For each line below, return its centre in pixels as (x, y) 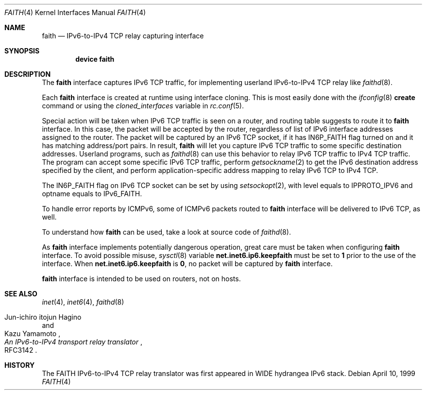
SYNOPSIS (22, 51)
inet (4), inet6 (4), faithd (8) (83, 302)
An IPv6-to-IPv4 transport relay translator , (74, 342)
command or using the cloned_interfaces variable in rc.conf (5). (143, 106)
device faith (95, 59)
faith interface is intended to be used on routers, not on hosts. (141, 279)
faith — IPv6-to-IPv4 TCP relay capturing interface (123, 36)
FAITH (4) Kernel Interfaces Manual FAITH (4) (75, 12)
